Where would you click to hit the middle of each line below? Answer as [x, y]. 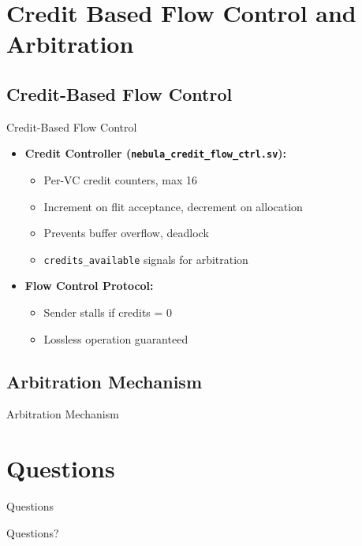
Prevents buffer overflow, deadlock [126, 233]
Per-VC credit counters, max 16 [121, 180]
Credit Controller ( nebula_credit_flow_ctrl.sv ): [156, 153]
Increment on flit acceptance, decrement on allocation [173, 206]
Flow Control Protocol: [89, 286]
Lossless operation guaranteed [116, 338]
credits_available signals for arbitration [146, 259]
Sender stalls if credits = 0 [108, 312]
